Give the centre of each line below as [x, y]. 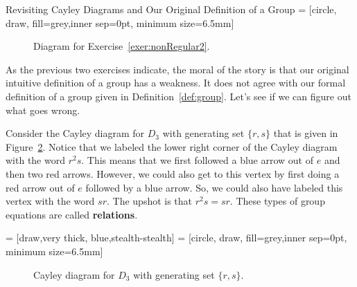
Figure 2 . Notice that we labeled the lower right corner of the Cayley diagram [172, 146]
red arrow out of [40, 187]
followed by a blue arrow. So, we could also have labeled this [214, 187]
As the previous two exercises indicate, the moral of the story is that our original [177, 69]
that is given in [306, 133]
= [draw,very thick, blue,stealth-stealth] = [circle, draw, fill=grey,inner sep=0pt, [176, 238]
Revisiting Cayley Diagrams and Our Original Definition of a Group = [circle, [171, 9]
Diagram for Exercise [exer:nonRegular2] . [122, 46]
